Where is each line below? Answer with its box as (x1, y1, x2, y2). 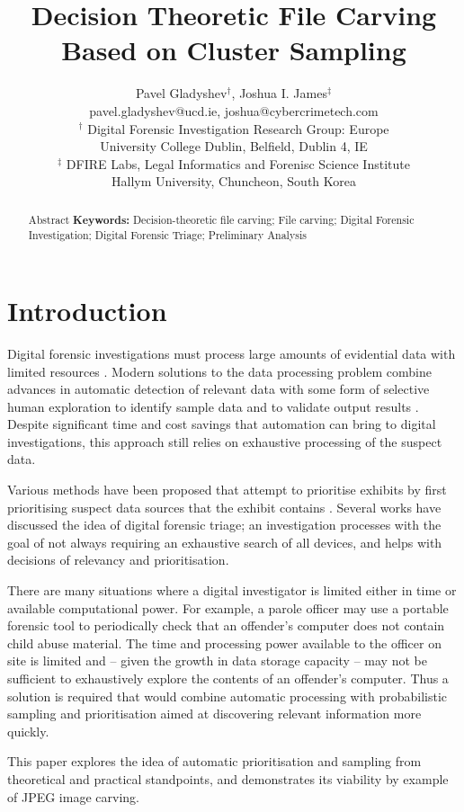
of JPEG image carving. (7, 787, 139, 806)
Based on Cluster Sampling (61, 31, 406, 68)
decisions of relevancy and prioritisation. (7, 550, 229, 569)
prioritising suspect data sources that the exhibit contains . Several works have (7, 497, 442, 516)
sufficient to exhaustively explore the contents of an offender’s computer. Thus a (7, 669, 449, 688)
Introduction (7, 291, 167, 328)
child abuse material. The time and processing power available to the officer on (7, 633, 442, 652)
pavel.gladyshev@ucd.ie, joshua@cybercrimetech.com (89, 101, 379, 120)
